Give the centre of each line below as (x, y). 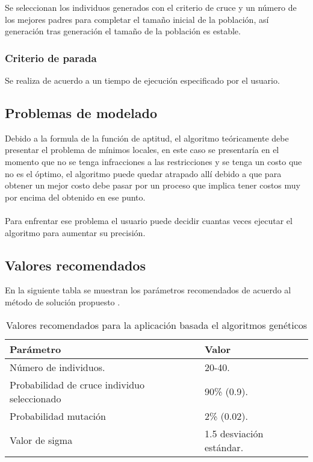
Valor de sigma (41, 440)
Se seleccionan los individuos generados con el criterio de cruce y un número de (151, 7)
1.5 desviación (234, 433)
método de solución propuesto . (63, 301)
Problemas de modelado (81, 112)
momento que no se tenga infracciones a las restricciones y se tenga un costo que (153, 161)
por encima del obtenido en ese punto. (75, 197)
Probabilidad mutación (58, 416)
